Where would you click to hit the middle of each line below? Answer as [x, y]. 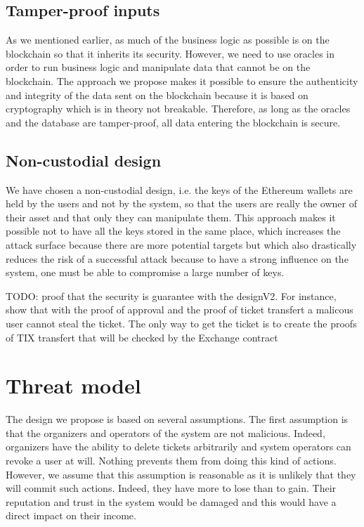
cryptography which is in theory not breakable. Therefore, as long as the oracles [178, 109]
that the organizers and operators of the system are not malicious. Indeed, [165, 432]
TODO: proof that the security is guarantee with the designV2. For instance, [171, 295]
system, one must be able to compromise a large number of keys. [145, 272]
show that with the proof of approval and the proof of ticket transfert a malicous [180, 310]
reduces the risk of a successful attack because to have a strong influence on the [177, 258]
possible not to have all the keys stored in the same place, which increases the [173, 231]
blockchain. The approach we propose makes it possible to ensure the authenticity [182, 80]
